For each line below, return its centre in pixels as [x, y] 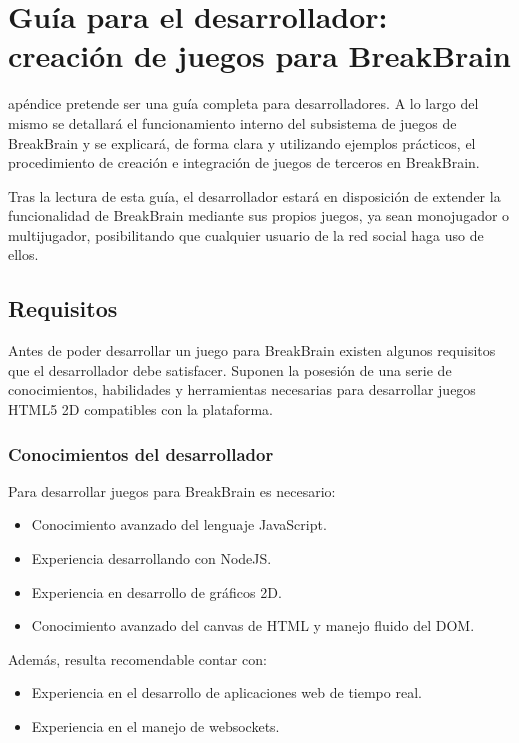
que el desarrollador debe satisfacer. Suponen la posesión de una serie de [230, 369]
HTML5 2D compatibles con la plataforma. [140, 409]
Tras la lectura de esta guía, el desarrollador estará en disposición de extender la [254, 195]
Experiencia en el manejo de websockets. [155, 726]
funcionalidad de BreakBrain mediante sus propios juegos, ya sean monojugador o [259, 215]
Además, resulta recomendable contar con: [137, 658]
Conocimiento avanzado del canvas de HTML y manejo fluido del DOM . [253, 625]
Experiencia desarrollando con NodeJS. [151, 558]
